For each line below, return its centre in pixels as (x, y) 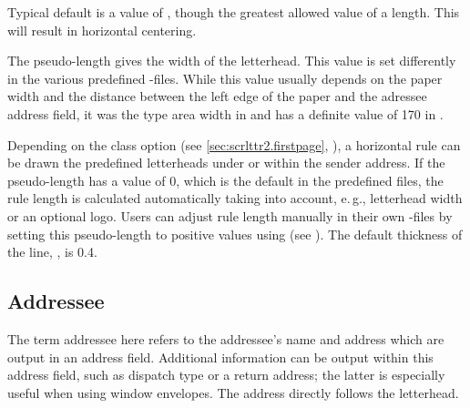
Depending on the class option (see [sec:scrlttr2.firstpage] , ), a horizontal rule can (234, 144)
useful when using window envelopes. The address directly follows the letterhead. (233, 392)
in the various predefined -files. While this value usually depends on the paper (225, 78)
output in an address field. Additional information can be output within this (220, 357)
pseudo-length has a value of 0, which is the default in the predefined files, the (225, 180)
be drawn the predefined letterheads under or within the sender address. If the (226, 163)
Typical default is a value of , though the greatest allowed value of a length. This (234, 12)
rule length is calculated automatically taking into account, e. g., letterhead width (235, 198)
